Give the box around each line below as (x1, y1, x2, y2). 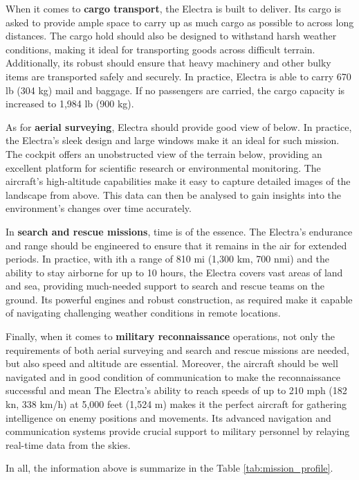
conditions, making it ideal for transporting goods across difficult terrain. (6, 42, 315, 56)
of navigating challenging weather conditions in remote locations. (6, 305, 281, 320)
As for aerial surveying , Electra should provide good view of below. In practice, (6, 119, 352, 134)
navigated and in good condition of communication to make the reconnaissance (6, 369, 340, 384)
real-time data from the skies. (6, 437, 131, 452)
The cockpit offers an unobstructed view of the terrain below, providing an (6, 146, 322, 161)
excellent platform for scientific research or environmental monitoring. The (6, 160, 321, 175)
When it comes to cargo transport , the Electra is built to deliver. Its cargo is (6, 1, 341, 15)
